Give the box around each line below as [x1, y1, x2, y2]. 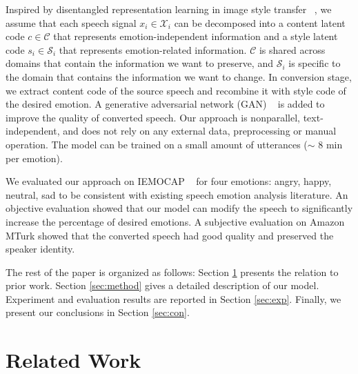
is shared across [259, 42, 326, 57]
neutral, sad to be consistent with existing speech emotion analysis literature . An [6, 187, 348, 201]
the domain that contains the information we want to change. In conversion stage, [6, 69, 352, 83]
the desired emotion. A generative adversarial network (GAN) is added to [6, 97, 325, 111]
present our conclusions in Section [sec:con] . [6, 305, 190, 319]
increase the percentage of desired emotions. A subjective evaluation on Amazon [6, 214, 345, 228]
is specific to [288, 56, 341, 70]
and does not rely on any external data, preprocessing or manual [63, 124, 337, 138]
